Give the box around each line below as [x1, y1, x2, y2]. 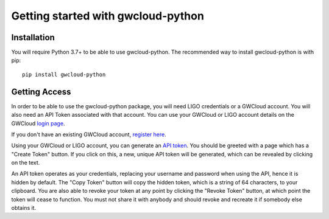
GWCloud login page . [11, 119, 65, 127]
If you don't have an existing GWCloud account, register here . [11, 131, 167, 138]
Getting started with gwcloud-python [11, 9, 204, 23]
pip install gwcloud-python [22, 71, 106, 78]
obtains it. [11, 204, 37, 212]
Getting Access [11, 86, 71, 97]
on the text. [11, 159, 40, 167]
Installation [11, 32, 55, 43]
